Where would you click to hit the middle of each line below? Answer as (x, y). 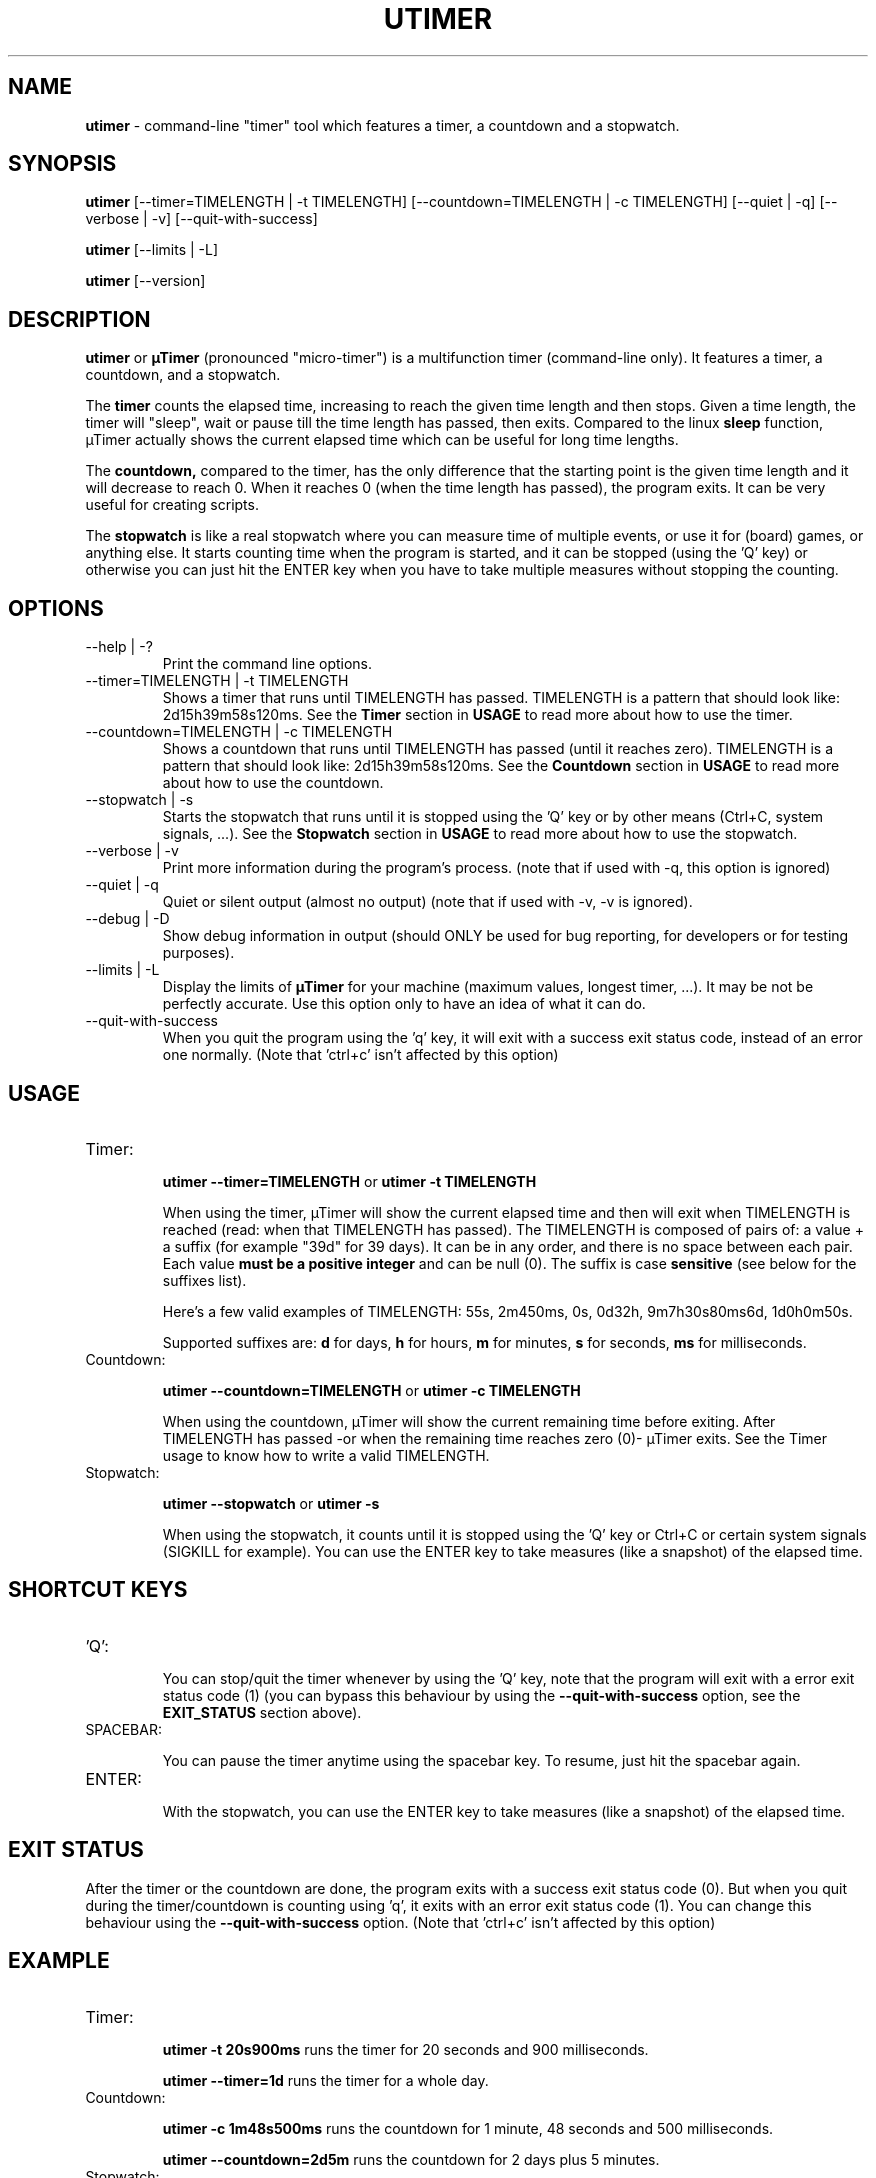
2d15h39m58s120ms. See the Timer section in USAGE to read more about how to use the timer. (477, 715)
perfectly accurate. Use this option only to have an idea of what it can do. (404, 1004)
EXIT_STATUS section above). (262, 1712)
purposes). (198, 953)
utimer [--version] (145, 281)
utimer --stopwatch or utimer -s (271, 1503)
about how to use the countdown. (273, 783)
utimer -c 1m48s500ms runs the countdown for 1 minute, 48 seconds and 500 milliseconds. (468, 2128)
